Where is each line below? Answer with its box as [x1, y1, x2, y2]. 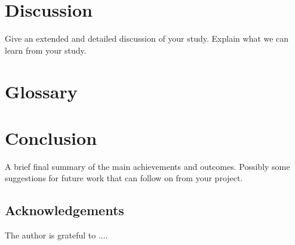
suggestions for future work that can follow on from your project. [5, 172, 243, 184]
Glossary [5, 79, 78, 103]
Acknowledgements [5, 201, 124, 219]
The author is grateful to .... [5, 229, 108, 241]
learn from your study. [5, 44, 87, 56]
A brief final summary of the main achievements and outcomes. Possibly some [5, 160, 290, 172]
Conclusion [5, 125, 97, 150]
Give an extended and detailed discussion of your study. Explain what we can [5, 32, 289, 45]
